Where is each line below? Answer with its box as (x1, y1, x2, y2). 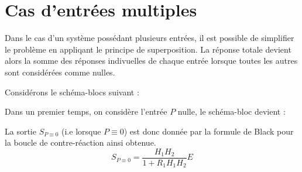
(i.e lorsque (61, 125, 101, 137)
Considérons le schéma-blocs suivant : (5, 85, 139, 98)
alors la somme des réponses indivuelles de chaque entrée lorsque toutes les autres (5, 54, 298, 67)
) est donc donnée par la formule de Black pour (123, 125, 294, 137)
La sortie (5, 125, 36, 137)
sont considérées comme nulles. (5, 66, 115, 78)
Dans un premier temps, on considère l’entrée (5, 105, 167, 118)
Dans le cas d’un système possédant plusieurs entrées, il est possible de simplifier (5, 32, 294, 44)
